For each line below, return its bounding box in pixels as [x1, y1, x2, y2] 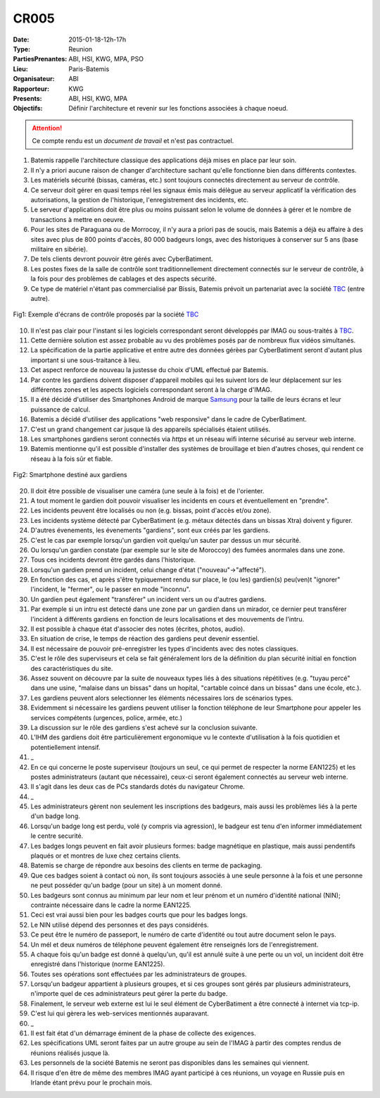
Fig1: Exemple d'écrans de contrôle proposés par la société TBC [13, 310, 199, 319]
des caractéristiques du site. [30, 664, 113, 672]
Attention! [32, 123, 63, 132]
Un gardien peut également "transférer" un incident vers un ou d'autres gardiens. [30, 595, 267, 603]
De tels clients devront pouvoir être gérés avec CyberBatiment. [30, 254, 214, 264]
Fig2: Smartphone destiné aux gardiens [13, 471, 127, 479]
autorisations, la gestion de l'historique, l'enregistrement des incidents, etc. [30, 196, 249, 204]
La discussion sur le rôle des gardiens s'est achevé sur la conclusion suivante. [30, 723, 258, 732]
